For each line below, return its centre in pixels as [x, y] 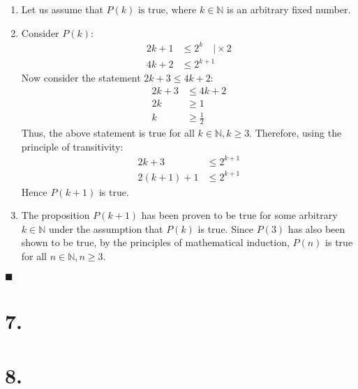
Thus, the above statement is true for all [108, 133]
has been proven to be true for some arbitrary [239, 215]
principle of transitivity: [72, 146]
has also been [316, 228]
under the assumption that [106, 228]
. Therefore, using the [296, 133]
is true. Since [226, 228]
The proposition [55, 215]
